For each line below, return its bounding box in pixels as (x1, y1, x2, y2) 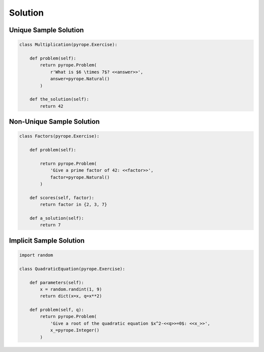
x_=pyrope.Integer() (50, 328, 100, 333)
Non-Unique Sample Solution (9, 118, 100, 126)
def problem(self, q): (29, 307, 84, 312)
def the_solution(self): (29, 97, 89, 102)
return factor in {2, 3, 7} (40, 202, 108, 207)
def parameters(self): (29, 280, 84, 285)
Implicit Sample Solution (9, 236, 85, 245)
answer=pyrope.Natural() (50, 76, 110, 82)
